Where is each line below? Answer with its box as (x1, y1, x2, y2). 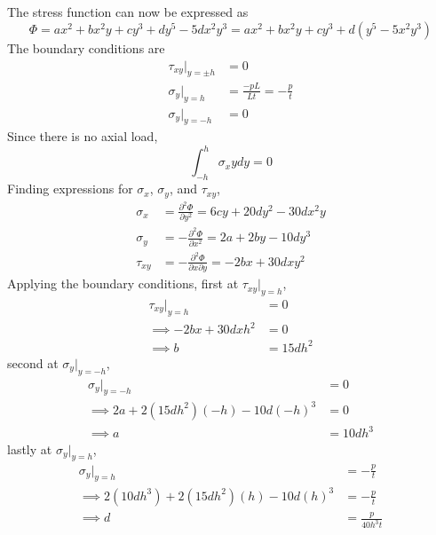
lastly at (7, 439, 52, 458)
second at (7, 353, 59, 372)
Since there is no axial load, (7, 127, 158, 146)
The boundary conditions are (7, 38, 165, 57)
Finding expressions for (7, 179, 133, 198)
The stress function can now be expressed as (7, 3, 249, 21)
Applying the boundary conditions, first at (7, 274, 239, 293)
